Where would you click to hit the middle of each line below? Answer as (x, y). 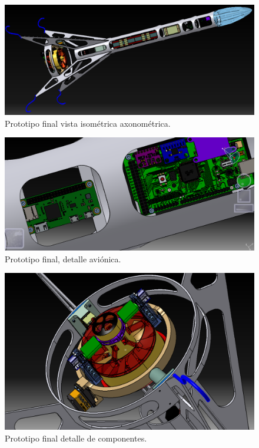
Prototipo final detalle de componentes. (76, 438)
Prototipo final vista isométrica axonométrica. (88, 123)
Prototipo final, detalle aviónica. (63, 258)
